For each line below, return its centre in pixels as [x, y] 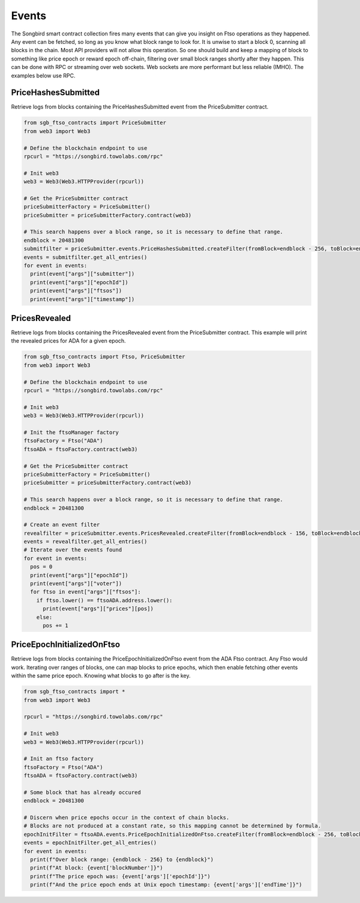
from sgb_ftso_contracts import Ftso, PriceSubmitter [104, 357]
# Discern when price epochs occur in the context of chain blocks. [127, 818]
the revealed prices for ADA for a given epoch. [68, 341]
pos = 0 [41, 567]
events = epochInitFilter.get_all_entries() [90, 843]
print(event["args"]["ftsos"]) [76, 291]
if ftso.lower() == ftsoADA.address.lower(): [104, 600]
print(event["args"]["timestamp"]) [82, 299]
